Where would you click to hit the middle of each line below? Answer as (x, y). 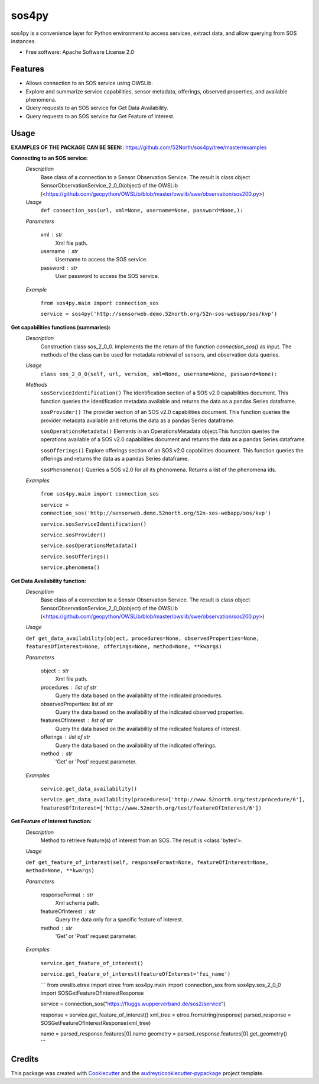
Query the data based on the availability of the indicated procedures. (139, 695)
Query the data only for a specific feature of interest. (119, 920)
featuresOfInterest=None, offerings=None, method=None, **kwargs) (124, 647)
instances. (24, 41)
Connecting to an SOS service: (49, 158)
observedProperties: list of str (77, 704)
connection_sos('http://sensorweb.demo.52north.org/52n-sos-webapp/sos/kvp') (156, 513)
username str (59, 251)
